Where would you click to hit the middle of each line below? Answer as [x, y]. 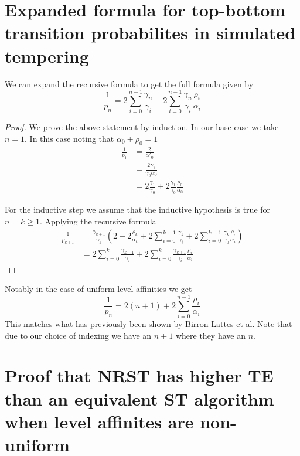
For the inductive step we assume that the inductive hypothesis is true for [138, 210]
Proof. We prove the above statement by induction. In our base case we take [142, 127]
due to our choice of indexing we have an [78, 335]
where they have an [210, 335]
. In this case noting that [69, 138]
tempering [47, 55]
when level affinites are [99, 421]
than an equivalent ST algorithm [139, 398]
